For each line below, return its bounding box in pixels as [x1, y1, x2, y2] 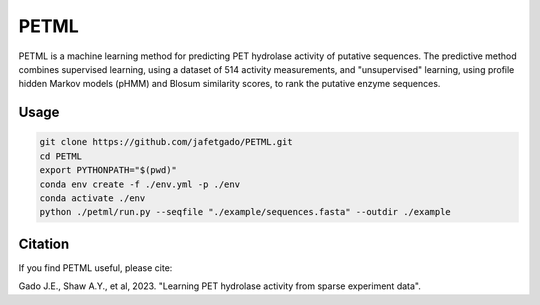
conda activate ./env [39, 192, 146, 204]
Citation [18, 235, 70, 252]
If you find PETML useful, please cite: [18, 261, 173, 274]
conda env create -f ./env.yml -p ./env [39, 178, 240, 190]
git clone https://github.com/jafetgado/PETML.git [39, 136, 294, 148]
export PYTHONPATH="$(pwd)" [39, 165, 177, 176]
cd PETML [39, 150, 83, 162]
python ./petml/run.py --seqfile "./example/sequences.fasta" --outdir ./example [39, 206, 452, 218]
